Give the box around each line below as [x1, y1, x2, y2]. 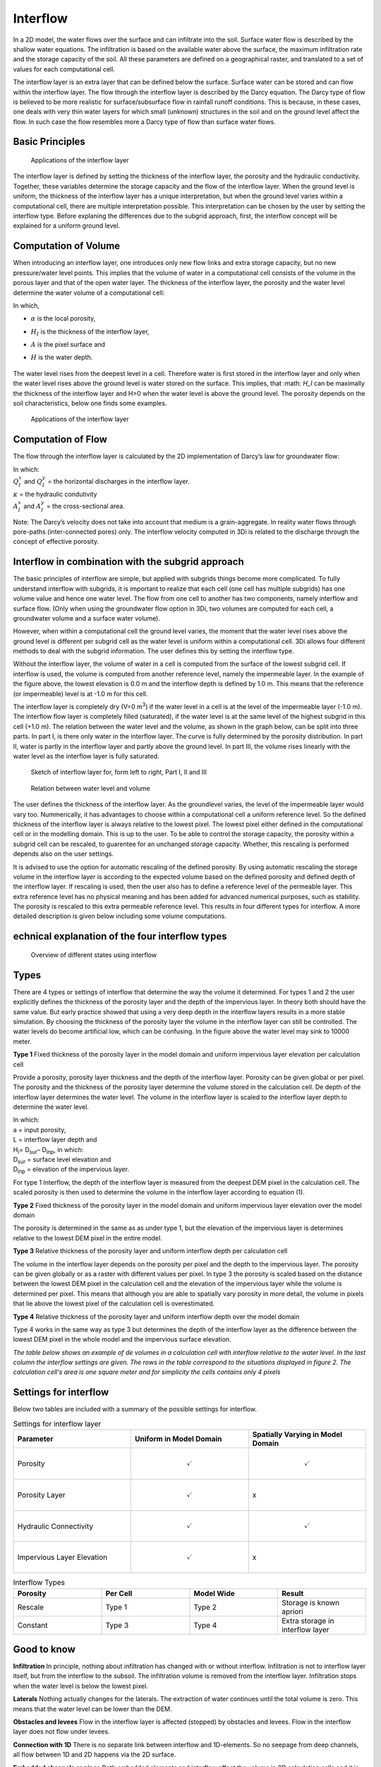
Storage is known [281, 1597, 340, 1607]
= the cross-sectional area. [46, 502, 125, 510]
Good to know [13, 1643, 75, 1655]
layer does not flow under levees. [13, 1727, 110, 1736]
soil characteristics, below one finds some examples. [13, 399, 167, 408]
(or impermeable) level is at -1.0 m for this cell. [13, 689, 148, 698]
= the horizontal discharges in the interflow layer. [47, 477, 190, 486]
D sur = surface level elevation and [13, 1156, 111, 1166]
